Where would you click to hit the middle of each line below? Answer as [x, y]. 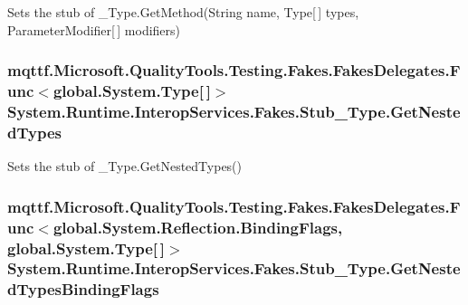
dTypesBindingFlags [83, 289]
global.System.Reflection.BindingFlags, [198, 227]
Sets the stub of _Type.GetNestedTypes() [124, 166]
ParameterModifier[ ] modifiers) [94, 29]
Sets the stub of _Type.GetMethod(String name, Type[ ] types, [183, 12]
